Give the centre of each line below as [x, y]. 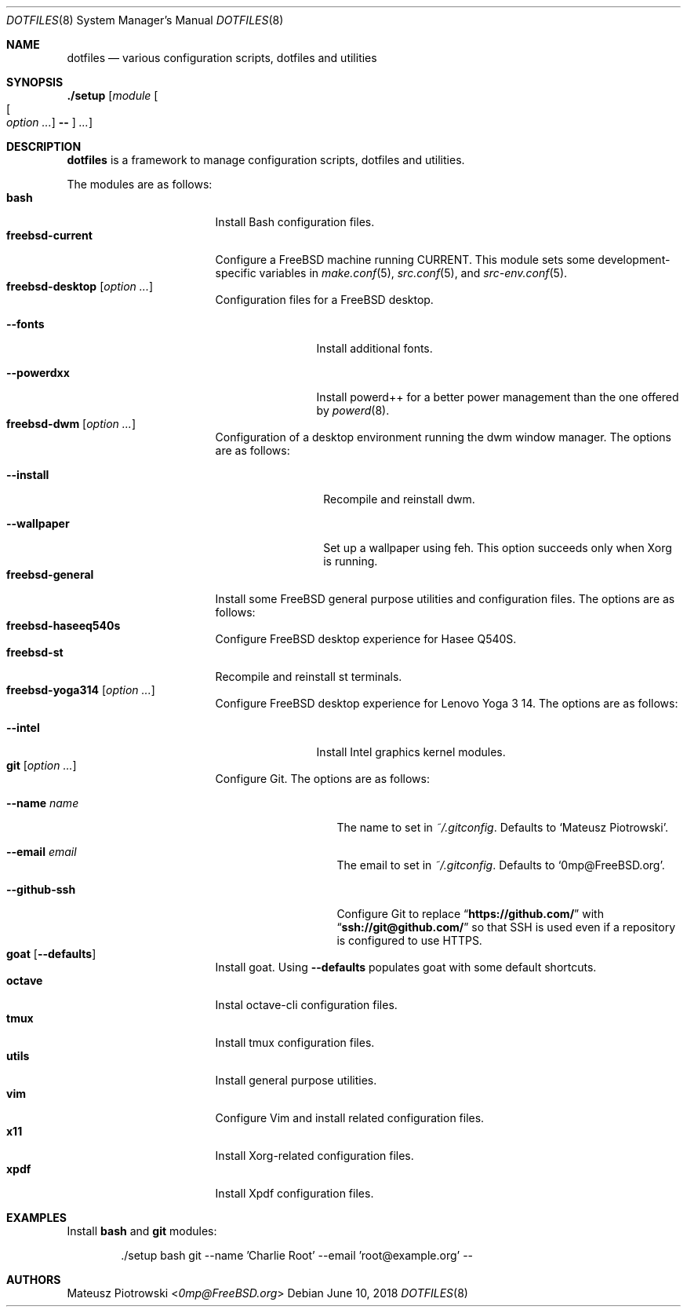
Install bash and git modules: [142, 1231]
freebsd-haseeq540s [64, 625]
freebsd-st [35, 652]
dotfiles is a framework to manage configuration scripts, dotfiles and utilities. [266, 160]
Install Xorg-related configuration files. [314, 1156]
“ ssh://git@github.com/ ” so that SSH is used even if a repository [506, 927]
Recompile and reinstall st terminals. [309, 677]
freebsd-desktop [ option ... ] [80, 286]
